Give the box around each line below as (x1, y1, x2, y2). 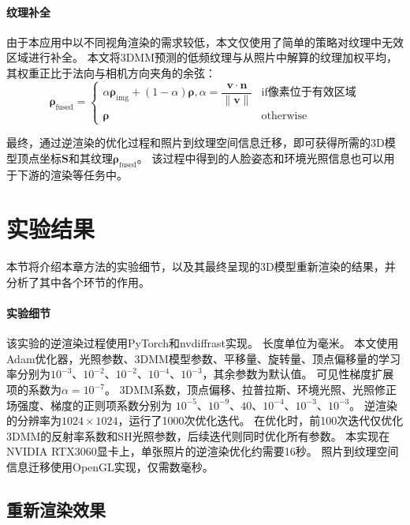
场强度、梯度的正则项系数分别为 (6, 396, 172, 413)
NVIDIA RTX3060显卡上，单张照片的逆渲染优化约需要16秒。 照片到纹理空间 (6, 443, 399, 459)
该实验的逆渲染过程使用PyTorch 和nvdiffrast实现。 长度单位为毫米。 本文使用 (6, 335, 399, 351)
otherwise (261, 110, 307, 122)
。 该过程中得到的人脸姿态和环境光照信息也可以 (136, 149, 384, 166)
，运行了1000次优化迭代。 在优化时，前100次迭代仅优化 (117, 412, 404, 429)
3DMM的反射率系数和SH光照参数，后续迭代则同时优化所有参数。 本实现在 (6, 427, 390, 444)
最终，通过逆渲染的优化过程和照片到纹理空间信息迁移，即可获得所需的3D (6, 134, 385, 151)
